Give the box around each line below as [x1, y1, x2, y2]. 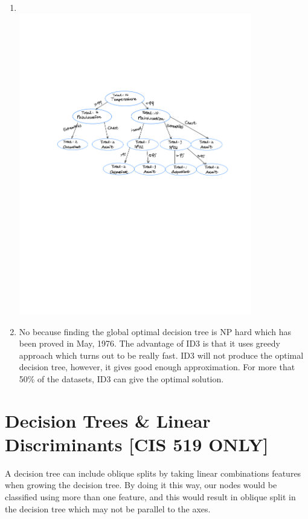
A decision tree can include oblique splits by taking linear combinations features [5, 466, 301, 479]
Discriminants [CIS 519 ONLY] [5, 431, 269, 456]
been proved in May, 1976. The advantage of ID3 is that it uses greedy [19, 337, 280, 350]
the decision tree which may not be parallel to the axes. [5, 502, 211, 515]
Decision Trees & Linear [5, 408, 211, 432]
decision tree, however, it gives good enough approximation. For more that [19, 361, 295, 373]
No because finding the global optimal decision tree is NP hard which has [19, 325, 291, 338]
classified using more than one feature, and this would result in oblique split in [5, 490, 296, 503]
